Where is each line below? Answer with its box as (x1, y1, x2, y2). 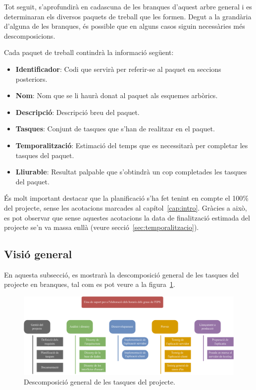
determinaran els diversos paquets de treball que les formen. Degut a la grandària (4, 11, 252, 21)
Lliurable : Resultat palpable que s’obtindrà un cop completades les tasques (15, 167, 247, 177)
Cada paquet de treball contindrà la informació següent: (4, 47, 174, 57)
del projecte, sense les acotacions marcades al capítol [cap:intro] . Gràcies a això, (4, 202, 247, 213)
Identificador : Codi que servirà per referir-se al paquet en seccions (15, 63, 221, 74)
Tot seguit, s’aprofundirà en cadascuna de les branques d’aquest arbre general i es (4, 1, 252, 11)
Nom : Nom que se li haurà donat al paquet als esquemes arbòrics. (15, 90, 218, 101)
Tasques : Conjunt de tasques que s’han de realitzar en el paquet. (15, 123, 215, 134)
